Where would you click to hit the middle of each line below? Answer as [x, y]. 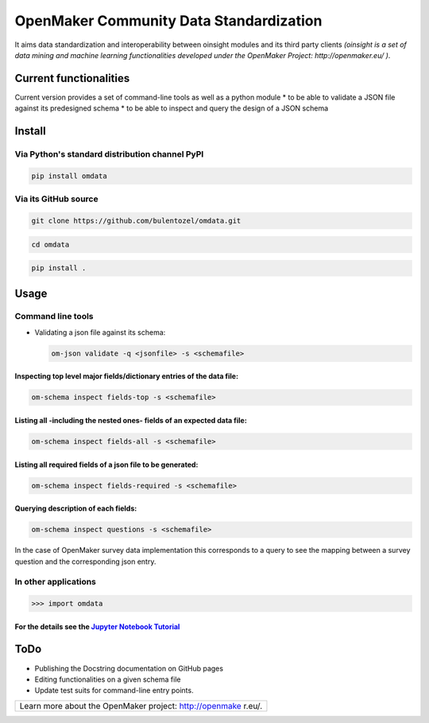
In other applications [56, 582]
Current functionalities [72, 78]
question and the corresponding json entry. [85, 562]
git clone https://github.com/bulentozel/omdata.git [136, 220]
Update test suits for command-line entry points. [114, 690]
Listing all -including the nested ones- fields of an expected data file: [131, 420]
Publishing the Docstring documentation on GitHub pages [129, 668]
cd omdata [50, 244]
